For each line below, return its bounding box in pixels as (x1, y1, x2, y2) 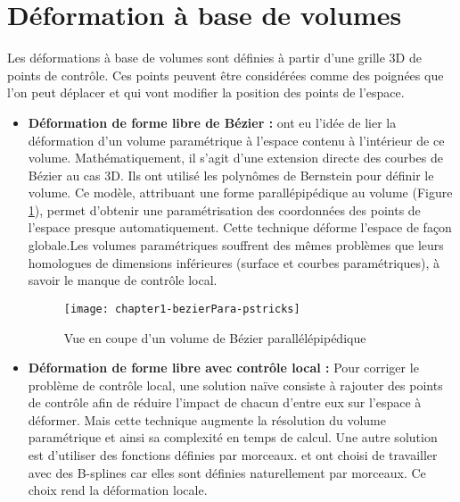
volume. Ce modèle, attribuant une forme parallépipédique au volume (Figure (28, 183, 453, 202)
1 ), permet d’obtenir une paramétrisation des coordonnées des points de (28, 200, 421, 219)
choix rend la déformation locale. (28, 481, 208, 499)
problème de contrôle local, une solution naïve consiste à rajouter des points (28, 375, 443, 394)
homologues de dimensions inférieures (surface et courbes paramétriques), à (28, 253, 439, 272)
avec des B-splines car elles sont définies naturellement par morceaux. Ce (28, 463, 426, 481)
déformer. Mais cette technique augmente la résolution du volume (28, 410, 386, 429)
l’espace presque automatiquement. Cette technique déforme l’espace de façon (28, 218, 452, 237)
